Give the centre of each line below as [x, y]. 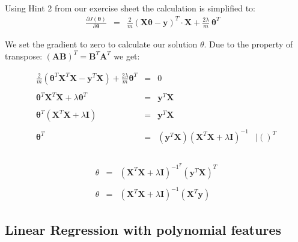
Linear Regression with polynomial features [143, 229]
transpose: [24, 56]
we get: [127, 56]
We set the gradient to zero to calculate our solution [101, 44]
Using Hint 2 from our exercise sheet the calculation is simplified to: [130, 8]
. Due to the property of [248, 44]
